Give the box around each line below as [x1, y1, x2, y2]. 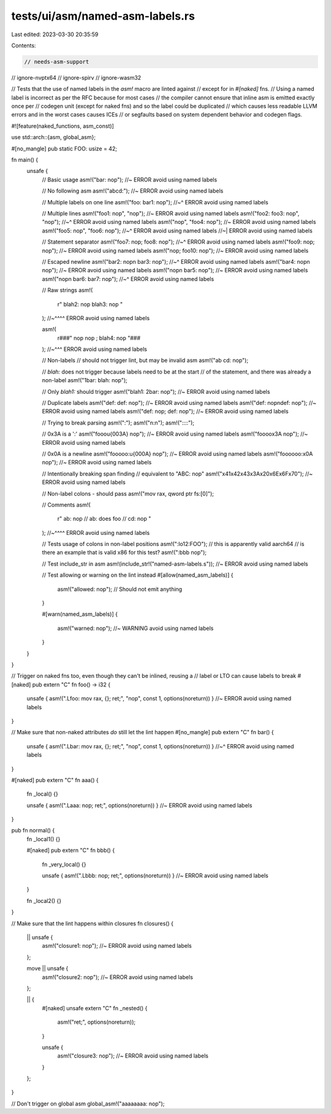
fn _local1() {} [26, 835, 61, 843]
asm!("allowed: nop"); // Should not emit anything [57, 585, 183, 593]
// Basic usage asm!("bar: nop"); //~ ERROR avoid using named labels [42, 175, 218, 183]
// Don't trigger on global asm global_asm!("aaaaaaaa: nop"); [11, 1100, 165, 1107]
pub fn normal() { [11, 827, 55, 834]
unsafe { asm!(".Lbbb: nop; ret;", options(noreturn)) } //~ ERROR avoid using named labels [42, 872, 269, 880]
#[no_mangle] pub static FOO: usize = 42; [11, 145, 118, 152]
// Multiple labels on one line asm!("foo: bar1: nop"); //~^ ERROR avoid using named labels [42, 198, 269, 206]
